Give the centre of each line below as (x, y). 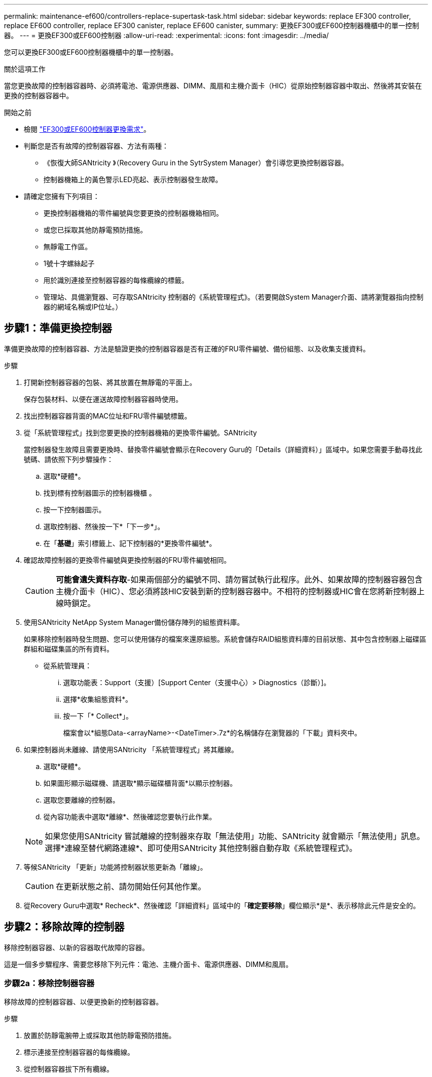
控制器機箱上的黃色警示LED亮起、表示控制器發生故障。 (133, 179)
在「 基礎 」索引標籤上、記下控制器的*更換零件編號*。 (130, 543)
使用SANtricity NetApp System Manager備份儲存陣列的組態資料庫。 (134, 622)
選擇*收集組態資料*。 (98, 699)
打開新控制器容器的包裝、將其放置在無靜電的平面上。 (110, 382)
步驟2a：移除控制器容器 (49, 983)
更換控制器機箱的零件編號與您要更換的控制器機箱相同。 (133, 213)
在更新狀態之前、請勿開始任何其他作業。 (131, 886)
